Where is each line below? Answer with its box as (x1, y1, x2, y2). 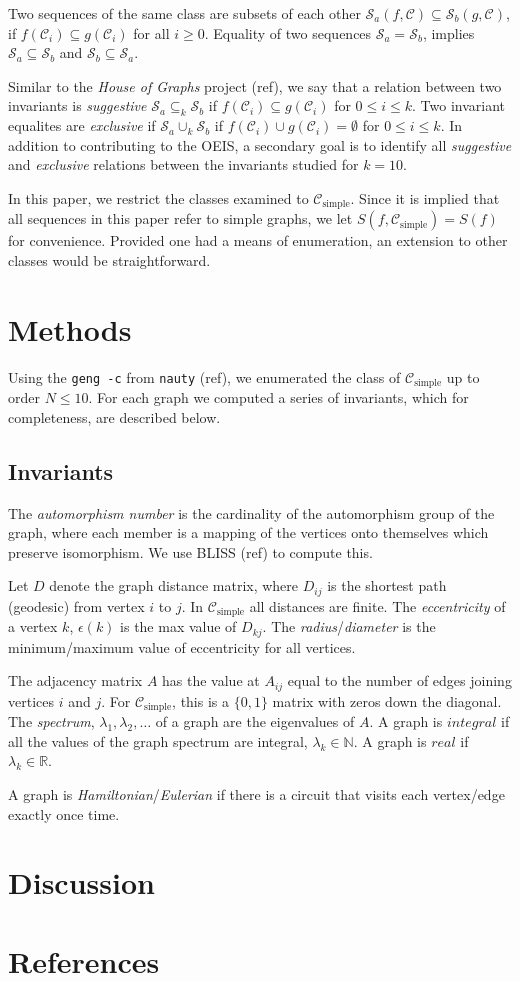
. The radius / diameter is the (262, 616, 436, 637)
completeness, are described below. (8, 406, 221, 427)
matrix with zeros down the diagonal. (272, 690, 502, 711)
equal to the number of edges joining (287, 670, 512, 691)
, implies (422, 22, 475, 43)
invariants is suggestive (8, 95, 147, 116)
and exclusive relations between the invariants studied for (8, 154, 359, 175)
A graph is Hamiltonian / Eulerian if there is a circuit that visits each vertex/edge (8, 783, 505, 804)
